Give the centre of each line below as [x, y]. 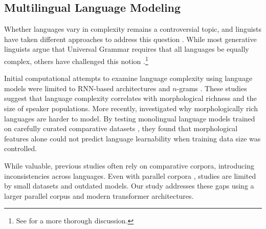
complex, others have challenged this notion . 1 [76, 60]
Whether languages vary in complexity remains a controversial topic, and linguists [133, 29]
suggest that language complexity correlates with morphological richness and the [130, 98]
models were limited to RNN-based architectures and [87, 88]
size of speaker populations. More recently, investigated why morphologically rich [131, 108]
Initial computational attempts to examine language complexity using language [128, 78]
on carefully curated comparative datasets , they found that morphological [121, 128]
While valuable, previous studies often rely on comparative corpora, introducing [129, 165]
